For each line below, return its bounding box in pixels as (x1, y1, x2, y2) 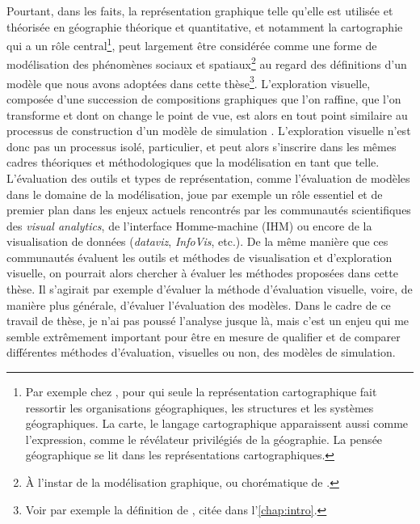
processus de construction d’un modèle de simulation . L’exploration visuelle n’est (6, 122, 411, 139)
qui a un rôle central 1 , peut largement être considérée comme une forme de (6, 35, 377, 53)
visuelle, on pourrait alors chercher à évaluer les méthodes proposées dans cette (6, 264, 398, 281)
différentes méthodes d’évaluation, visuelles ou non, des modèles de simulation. (6, 344, 396, 361)
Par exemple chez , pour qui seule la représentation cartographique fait (25, 383, 377, 400)
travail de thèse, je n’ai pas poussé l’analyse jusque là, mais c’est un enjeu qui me (6, 312, 409, 329)
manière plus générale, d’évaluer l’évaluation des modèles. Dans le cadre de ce (6, 296, 391, 313)
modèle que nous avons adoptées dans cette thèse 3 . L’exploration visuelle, (6, 72, 371, 91)
